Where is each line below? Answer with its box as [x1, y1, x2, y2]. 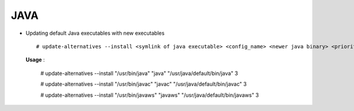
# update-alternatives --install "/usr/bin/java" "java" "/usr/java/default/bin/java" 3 [40, 70, 238, 77]
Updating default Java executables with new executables [25, 30, 165, 37]
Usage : [25, 56, 45, 63]
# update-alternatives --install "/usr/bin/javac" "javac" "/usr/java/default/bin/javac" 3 [40, 80, 247, 88]
